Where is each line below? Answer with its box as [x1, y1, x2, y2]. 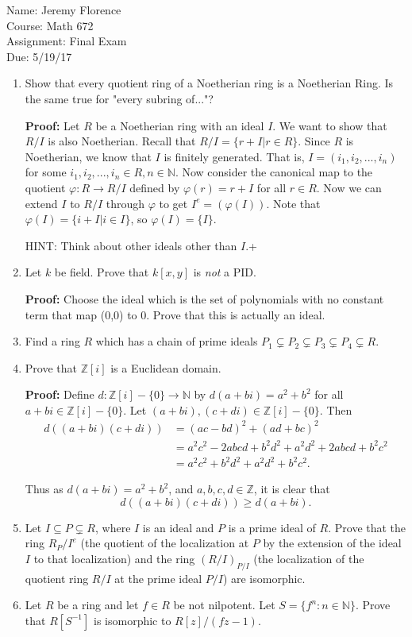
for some [25, 164, 67, 180]
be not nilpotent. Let [173, 596, 275, 613]
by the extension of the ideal [263, 535, 402, 551]
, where [95, 519, 131, 535]
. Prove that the [328, 519, 406, 535]
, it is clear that [253, 481, 330, 497]
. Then [319, 401, 352, 418]
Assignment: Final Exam [6, 33, 127, 49]
